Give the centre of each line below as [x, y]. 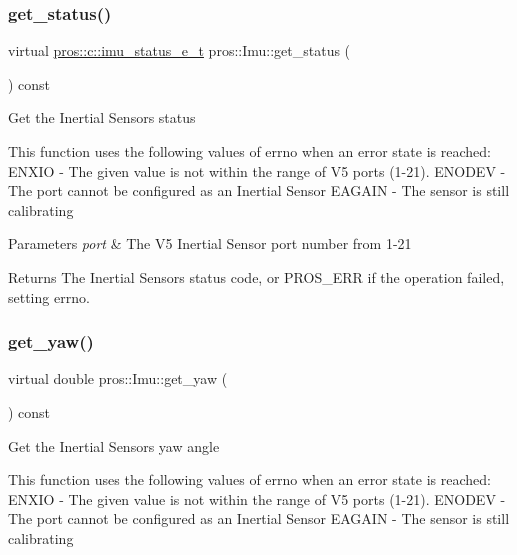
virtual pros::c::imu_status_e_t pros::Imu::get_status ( [179, 50]
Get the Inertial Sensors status [102, 117]
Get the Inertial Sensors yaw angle [114, 445]
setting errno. [49, 296]
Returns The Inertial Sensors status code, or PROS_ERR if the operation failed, [256, 276]
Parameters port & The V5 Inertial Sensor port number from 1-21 [210, 243]
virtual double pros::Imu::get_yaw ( [118, 378]
